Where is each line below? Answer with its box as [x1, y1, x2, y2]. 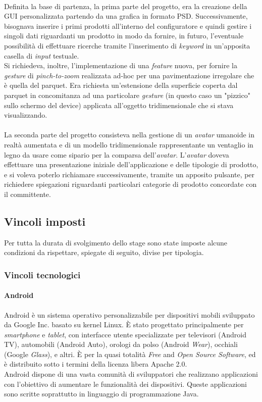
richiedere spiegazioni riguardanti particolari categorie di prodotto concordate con [4, 179, 257, 189]
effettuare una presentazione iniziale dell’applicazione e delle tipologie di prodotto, [4, 159, 258, 170]
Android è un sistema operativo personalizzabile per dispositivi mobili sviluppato [4, 309, 255, 320]
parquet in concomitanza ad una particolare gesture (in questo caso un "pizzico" [4, 89, 250, 100]
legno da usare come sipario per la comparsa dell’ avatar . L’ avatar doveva [4, 149, 229, 160]
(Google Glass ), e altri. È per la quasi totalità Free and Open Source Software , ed [4, 348, 256, 359]
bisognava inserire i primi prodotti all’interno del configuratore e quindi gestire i [4, 20, 252, 31]
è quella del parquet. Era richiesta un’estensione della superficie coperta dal [4, 80, 238, 90]
